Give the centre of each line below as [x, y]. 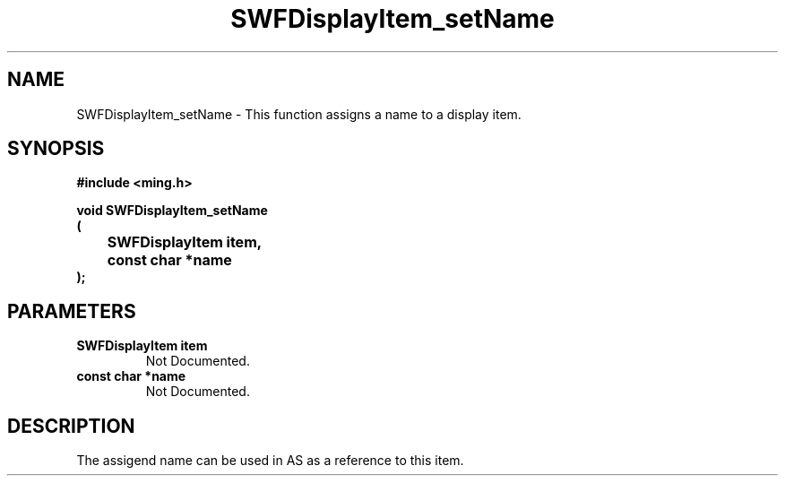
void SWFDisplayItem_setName [172, 211]
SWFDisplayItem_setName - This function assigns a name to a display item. [299, 114]
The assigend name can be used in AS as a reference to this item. [270, 461]
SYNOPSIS [56, 149]
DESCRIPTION [71, 426]
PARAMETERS [72, 311]
